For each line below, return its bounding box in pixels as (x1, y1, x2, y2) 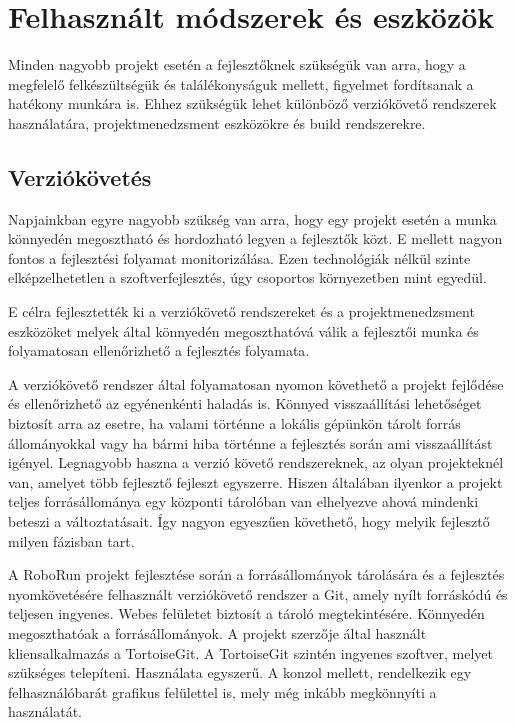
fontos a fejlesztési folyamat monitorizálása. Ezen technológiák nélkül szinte (8, 247, 471, 268)
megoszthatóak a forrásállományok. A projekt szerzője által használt (8, 622, 427, 643)
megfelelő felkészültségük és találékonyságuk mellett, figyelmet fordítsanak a (8, 73, 474, 94)
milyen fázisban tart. (8, 530, 135, 551)
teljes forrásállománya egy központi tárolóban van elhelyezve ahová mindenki (8, 491, 479, 512)
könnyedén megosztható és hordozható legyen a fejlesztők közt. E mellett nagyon (8, 228, 503, 249)
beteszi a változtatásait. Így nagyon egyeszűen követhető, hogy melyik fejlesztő (8, 511, 490, 532)
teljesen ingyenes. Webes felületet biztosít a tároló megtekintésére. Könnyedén (8, 603, 485, 624)
